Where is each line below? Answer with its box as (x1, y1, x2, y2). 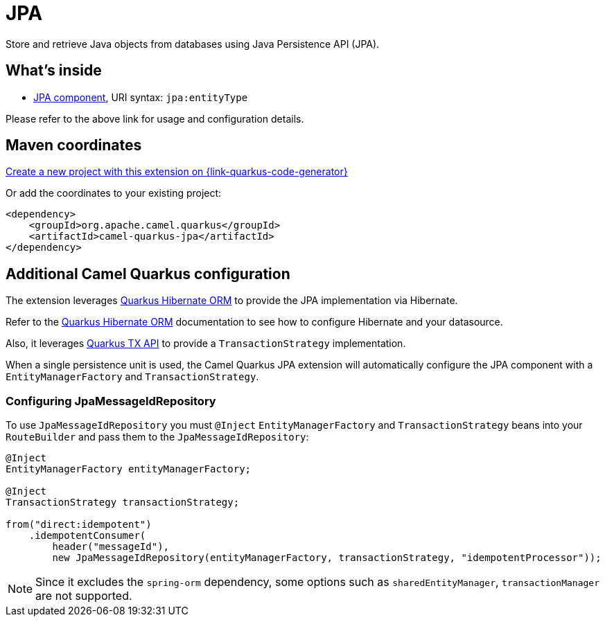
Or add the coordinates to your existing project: (6, 187, 222, 199)
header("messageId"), (52, 541, 170, 553)
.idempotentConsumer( (28, 530, 146, 542)
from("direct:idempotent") (6, 519, 152, 531)
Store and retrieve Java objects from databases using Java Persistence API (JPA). (6, 37, 380, 50)
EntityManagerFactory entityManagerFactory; (6, 463, 252, 475)
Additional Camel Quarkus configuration (6, 265, 290, 283)
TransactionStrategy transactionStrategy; (6, 497, 240, 508)
